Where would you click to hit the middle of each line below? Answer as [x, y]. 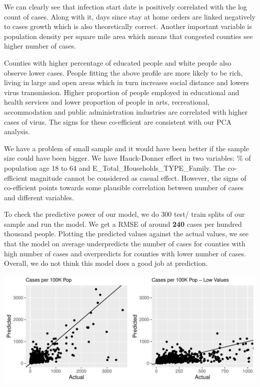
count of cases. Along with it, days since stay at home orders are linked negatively [130, 16]
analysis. [17, 131]
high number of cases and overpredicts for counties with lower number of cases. [125, 253]
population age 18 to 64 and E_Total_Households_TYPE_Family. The [115, 167]
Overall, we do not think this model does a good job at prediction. [106, 263]
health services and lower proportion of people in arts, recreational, [107, 102]
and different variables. [39, 197]
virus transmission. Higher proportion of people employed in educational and [122, 92]
